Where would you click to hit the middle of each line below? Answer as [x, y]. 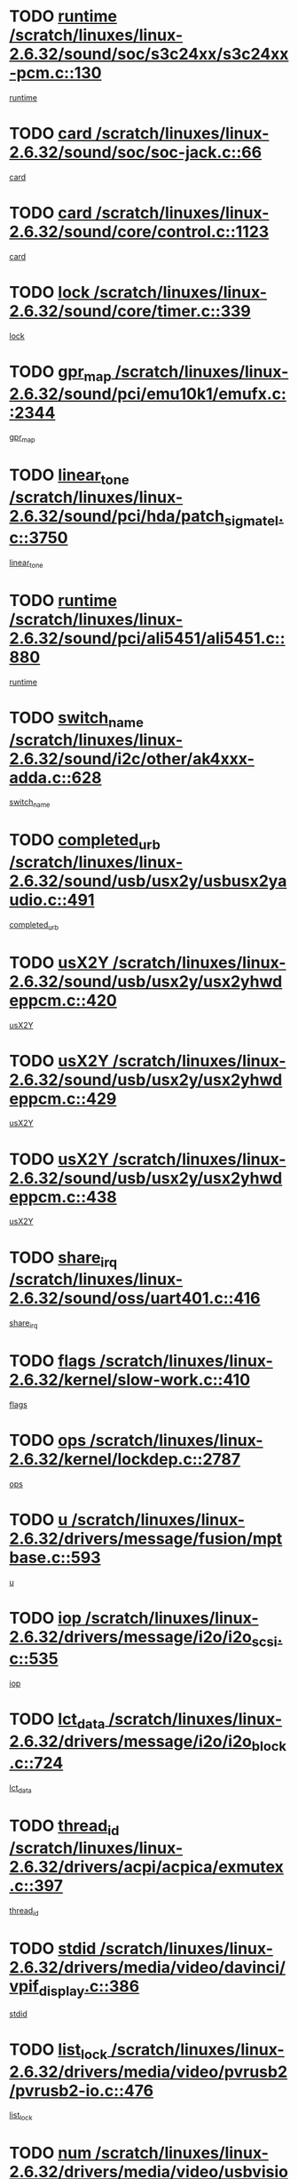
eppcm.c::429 [63, 1098]
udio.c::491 [52, 900]
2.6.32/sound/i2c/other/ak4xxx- [132, 758]
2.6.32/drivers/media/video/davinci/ [147, 1967]
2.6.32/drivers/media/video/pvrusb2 [149, 2071]
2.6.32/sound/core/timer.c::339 [130, 311]
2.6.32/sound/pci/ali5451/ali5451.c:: [147, 639]
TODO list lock [59, 2051]
